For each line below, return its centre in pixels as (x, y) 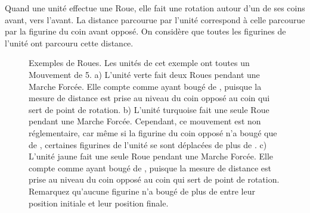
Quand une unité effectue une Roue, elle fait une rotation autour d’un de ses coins (155, 8)
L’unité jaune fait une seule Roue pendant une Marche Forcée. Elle (151, 156)
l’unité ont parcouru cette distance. (69, 43)
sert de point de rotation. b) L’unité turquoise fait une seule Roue (149, 109)
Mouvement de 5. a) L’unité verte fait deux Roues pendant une (144, 74)
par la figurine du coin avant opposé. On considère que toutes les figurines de (145, 31)
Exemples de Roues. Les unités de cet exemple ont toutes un (139, 63)
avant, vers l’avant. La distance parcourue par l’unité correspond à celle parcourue (155, 19)
